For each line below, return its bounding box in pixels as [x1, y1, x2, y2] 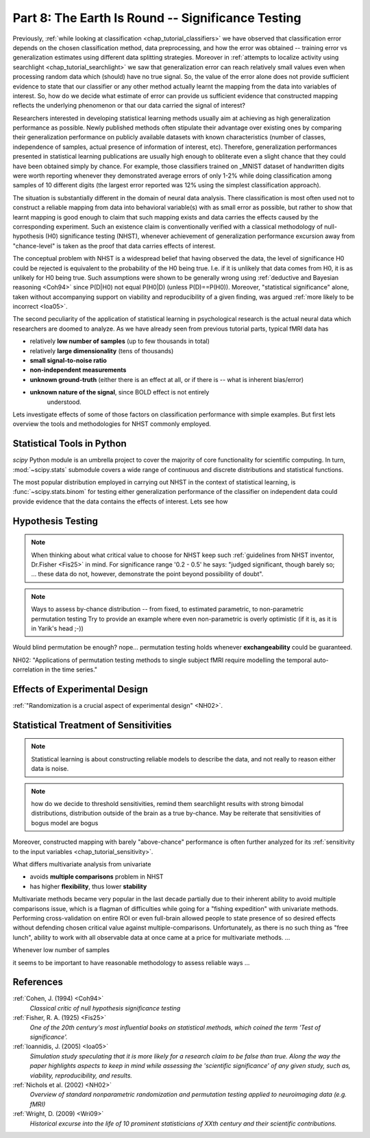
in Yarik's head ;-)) [31, 624, 84, 632]
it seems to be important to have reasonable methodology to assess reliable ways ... [12, 958, 250, 967]
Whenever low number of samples [12, 946, 110, 954]
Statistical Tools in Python [12, 438, 127, 449]
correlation [12, 665, 44, 674]
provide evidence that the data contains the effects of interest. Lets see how [12, 497, 228, 506]
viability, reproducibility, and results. [29, 1071, 133, 1080]
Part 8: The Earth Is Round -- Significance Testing [12, 10, 301, 25]
